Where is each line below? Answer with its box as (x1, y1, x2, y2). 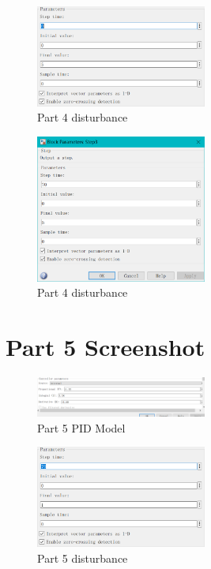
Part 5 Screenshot (6, 331, 205, 363)
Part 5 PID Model (37, 419, 126, 436)
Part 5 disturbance (37, 549, 128, 566)
